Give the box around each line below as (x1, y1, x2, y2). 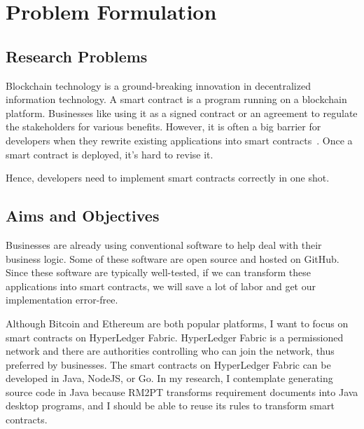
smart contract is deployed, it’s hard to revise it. (6, 147, 213, 161)
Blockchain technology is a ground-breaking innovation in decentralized (6, 78, 311, 93)
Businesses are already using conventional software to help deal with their (6, 237, 322, 252)
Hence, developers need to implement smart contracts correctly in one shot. (6, 170, 330, 185)
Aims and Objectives (6, 205, 160, 226)
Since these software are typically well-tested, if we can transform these (6, 265, 311, 280)
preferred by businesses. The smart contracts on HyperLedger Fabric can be (6, 357, 331, 372)
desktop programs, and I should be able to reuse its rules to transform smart (6, 398, 335, 413)
